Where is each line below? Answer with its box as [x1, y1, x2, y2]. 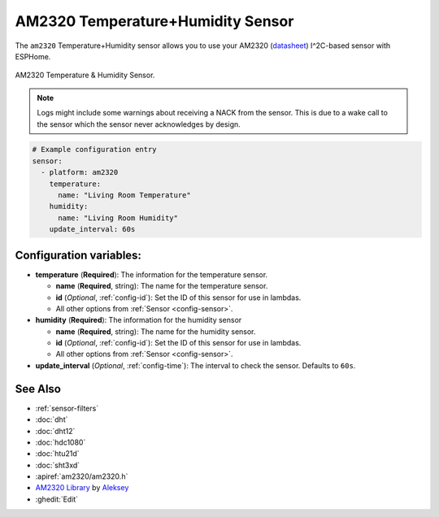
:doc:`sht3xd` [35, 460, 80, 470]
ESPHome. [15, 51, 51, 61]
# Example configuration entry [32, 145, 158, 154]
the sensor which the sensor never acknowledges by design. [37, 119, 241, 129]
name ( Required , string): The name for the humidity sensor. [55, 326, 256, 337]
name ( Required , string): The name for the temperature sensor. [55, 281, 268, 291]
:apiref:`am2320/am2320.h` [35, 471, 128, 481]
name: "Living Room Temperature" [58, 191, 191, 200]
